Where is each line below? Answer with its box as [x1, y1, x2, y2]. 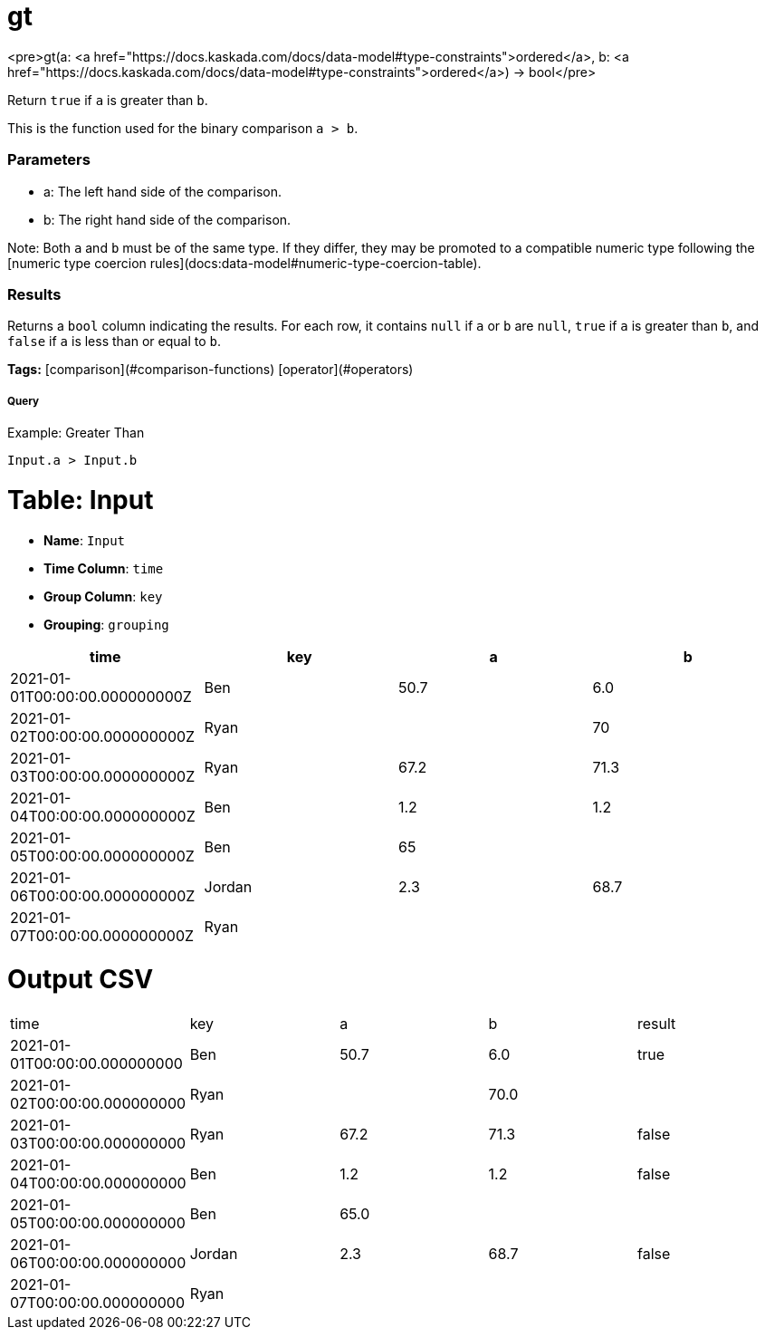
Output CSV [7, 964, 154, 996]
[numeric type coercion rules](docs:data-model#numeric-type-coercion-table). [7, 255, 482, 271]
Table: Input [7, 484, 154, 515]
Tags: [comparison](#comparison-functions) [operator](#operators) [7, 361, 414, 378]
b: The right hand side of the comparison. [43, 211, 292, 227]
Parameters [7, 150, 91, 169]
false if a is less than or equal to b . [7, 333, 221, 350]
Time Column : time [43, 560, 164, 576]
